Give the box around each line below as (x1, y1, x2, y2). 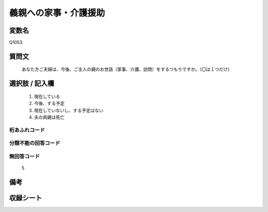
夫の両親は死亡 (34, 114, 65, 120)
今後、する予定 (34, 101, 65, 106)
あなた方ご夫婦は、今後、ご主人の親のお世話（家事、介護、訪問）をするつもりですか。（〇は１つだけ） (21, 66, 233, 72)
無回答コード (9, 153, 40, 159)
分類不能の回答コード (9, 140, 61, 147)
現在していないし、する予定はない (34, 107, 104, 113)
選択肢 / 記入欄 (9, 79, 55, 88)
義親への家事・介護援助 (9, 7, 105, 18)
